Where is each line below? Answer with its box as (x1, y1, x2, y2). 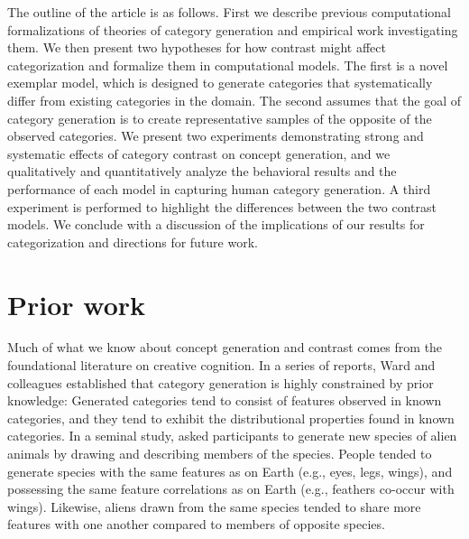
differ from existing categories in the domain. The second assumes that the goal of (7, 90, 461, 109)
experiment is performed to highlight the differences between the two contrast (7, 197, 437, 216)
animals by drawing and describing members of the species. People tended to (7, 444, 432, 462)
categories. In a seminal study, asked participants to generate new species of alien (7, 426, 457, 445)
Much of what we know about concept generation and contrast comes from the (7, 338, 443, 357)
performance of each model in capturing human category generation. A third (7, 179, 431, 198)
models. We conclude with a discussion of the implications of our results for (7, 215, 425, 234)
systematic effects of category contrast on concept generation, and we (7, 144, 391, 163)
